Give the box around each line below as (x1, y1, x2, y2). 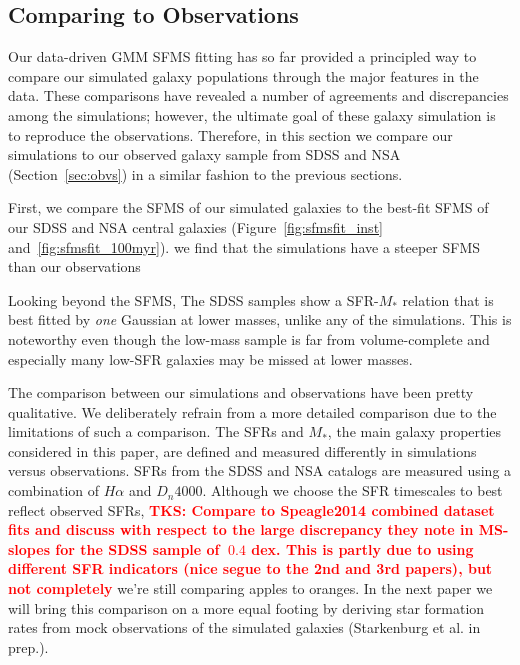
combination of (8, 480, 100, 501)
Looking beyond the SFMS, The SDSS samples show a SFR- (8, 289, 379, 310)
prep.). (8, 636, 49, 657)
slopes (8, 538, 50, 559)
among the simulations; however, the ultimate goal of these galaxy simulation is (8, 104, 496, 125)
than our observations (8, 256, 141, 277)
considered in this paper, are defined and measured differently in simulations (8, 440, 477, 461)
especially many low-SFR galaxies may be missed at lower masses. (8, 348, 413, 369)
